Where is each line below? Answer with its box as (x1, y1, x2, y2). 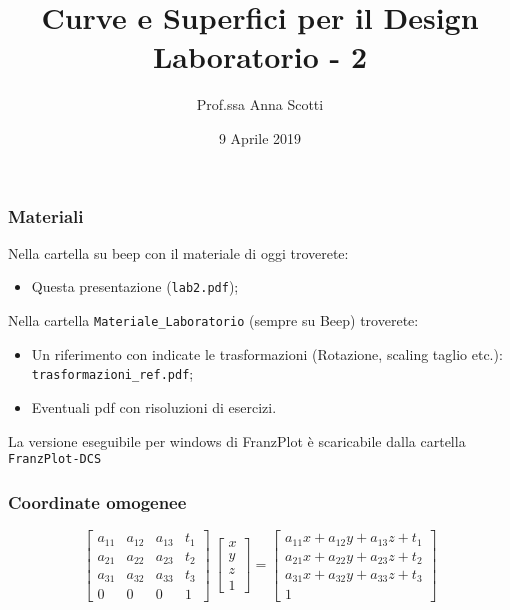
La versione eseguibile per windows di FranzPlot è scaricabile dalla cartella (8, 430, 466, 451)
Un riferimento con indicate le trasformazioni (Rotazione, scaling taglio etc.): (31, 343, 503, 364)
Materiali (8, 203, 84, 228)
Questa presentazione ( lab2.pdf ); (31, 276, 239, 297)
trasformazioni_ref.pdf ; (31, 363, 194, 384)
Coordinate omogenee (8, 489, 187, 514)
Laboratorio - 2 (152, 36, 368, 77)
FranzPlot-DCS (8, 452, 102, 467)
